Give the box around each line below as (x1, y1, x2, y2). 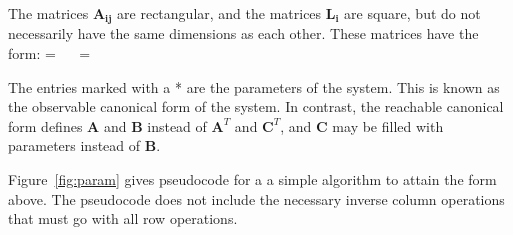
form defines (8, 115, 83, 136)
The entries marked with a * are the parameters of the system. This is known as (8, 76, 500, 97)
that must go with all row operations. (8, 208, 238, 229)
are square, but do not (344, 3, 481, 23)
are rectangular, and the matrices (117, 3, 322, 23)
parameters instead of (8, 135, 141, 156)
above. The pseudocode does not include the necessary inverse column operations (8, 188, 505, 209)
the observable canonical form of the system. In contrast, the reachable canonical (8, 96, 504, 117)
